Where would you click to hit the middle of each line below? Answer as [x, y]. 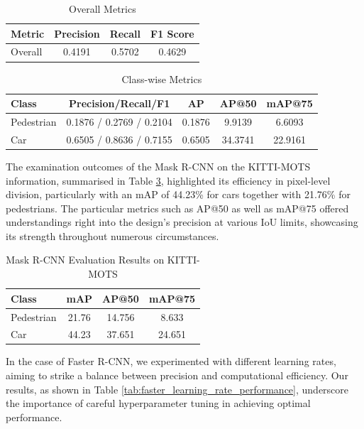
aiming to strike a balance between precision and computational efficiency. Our [177, 375]
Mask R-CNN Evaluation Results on [85, 260]
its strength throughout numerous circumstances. [112, 235]
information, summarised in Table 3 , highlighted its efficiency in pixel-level [168, 180]
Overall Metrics [103, 9]
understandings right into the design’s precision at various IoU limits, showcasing [182, 222]
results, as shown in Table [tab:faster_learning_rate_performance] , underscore [177, 389]
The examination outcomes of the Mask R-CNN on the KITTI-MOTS [158, 166]
